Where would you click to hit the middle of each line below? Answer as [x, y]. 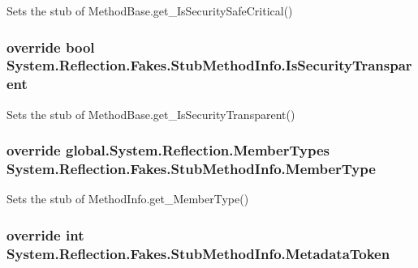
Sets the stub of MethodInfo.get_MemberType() [128, 199]
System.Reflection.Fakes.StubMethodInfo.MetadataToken [198, 253]
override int [45, 234]
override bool [51, 47]
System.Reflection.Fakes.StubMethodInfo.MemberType [191, 169]
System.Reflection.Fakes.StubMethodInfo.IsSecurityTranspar [209, 65]
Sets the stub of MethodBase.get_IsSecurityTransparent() [151, 114]
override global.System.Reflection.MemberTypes [168, 150]
